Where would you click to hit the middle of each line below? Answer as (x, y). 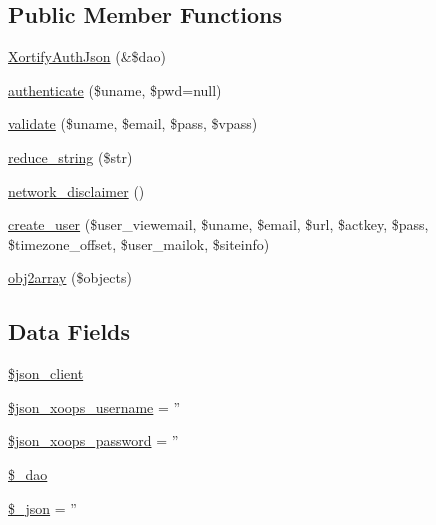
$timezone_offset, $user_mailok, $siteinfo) (139, 243)
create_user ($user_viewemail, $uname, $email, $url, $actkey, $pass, (218, 224)
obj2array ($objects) (70, 277)
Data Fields (69, 331)
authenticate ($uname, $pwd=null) (115, 89)
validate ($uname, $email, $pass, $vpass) (133, 123)
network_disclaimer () (76, 190)
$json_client (46, 373)
